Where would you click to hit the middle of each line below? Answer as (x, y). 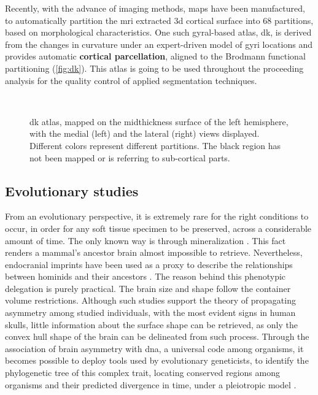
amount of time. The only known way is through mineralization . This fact (145, 240)
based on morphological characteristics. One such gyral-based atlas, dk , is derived (158, 32)
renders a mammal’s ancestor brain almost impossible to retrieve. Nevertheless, (154, 252)
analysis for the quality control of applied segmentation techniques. (131, 80)
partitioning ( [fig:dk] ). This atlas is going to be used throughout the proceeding (154, 68)
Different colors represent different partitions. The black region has (155, 145)
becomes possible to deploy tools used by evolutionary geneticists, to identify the (157, 360)
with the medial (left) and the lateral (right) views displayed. (145, 133)
